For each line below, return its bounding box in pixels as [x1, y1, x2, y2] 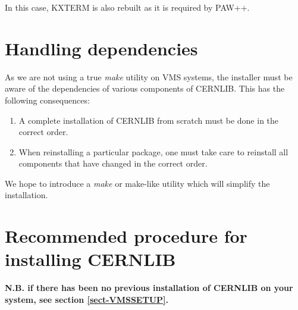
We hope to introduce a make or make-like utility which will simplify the [5, 177, 270, 189]
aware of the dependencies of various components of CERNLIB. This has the [5, 82, 285, 95]
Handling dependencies [5, 36, 198, 60]
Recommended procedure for [5, 224, 247, 248]
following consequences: [5, 93, 90, 106]
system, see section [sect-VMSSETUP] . [5, 293, 168, 305]
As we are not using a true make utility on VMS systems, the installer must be [5, 70, 293, 83]
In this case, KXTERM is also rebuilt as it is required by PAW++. [5, 1, 250, 13]
